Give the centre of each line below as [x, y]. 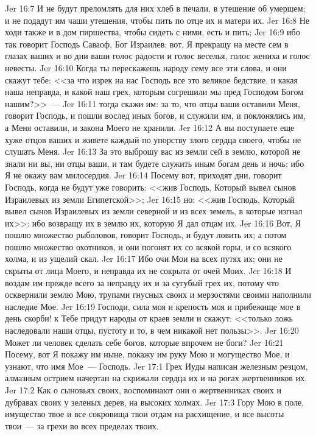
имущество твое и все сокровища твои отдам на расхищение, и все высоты [145, 414]
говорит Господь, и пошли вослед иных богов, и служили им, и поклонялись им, [155, 115]
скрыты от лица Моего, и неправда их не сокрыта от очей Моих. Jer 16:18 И [148, 271]
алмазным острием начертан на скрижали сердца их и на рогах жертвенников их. [156, 378]
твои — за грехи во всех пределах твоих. [82, 425]
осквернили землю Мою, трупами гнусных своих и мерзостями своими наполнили [158, 294]
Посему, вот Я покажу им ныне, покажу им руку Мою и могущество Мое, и [147, 354]
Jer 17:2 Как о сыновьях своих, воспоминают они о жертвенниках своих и [143, 390]
